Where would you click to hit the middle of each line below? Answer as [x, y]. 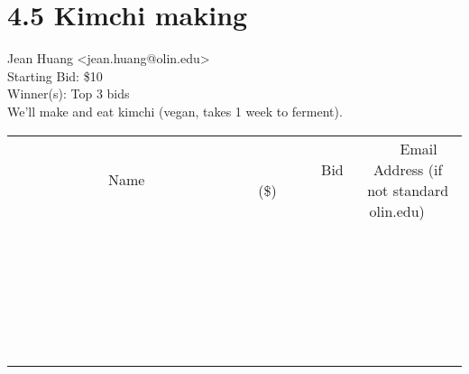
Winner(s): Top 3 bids [69, 93]
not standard [408, 190]
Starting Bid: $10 [55, 75]
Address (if [408, 169]
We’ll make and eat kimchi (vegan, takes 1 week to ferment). [175, 111]
